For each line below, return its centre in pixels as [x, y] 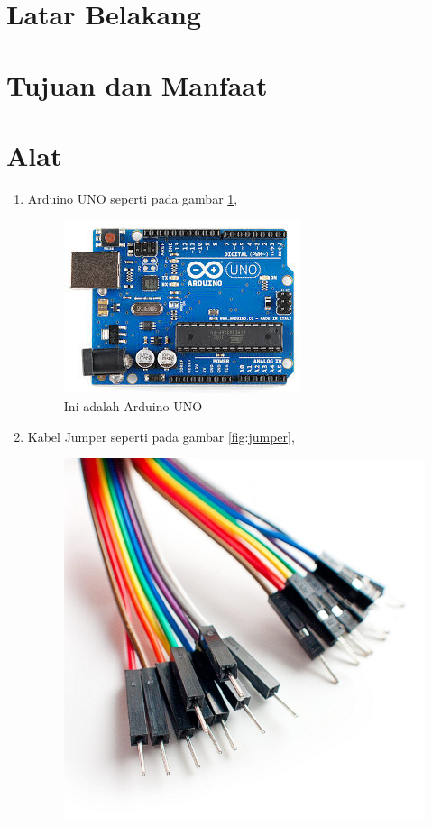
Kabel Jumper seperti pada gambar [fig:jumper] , [161, 436]
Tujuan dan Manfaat [137, 84]
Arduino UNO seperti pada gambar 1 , [133, 198]
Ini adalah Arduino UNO [133, 406]
